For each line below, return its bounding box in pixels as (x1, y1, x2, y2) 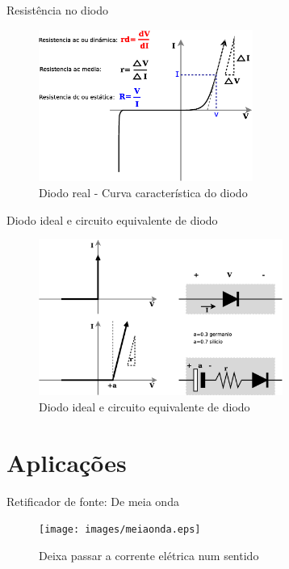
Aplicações (6, 445, 127, 478)
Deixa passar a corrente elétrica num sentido (39, 546, 259, 563)
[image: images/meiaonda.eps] (39, 524, 201, 536)
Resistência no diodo (6, 2, 108, 18)
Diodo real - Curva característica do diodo (39, 184, 248, 201)
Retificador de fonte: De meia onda (6, 492, 179, 509)
